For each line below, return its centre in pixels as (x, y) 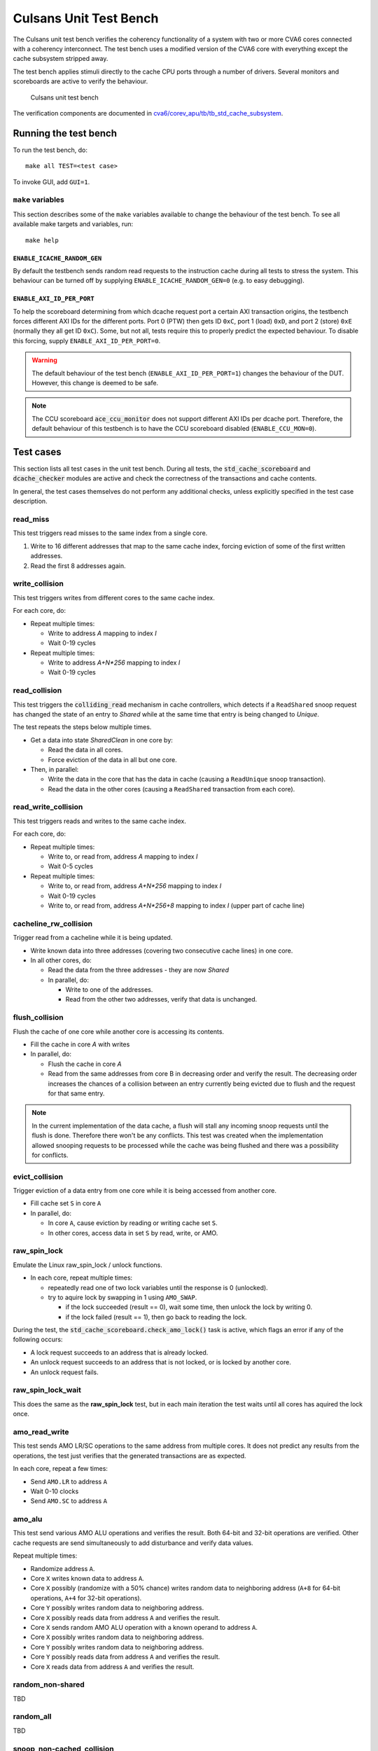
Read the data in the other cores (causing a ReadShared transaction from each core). (171, 789)
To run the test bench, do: (50, 150)
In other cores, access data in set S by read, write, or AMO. (133, 1233)
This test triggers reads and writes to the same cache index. (100, 821)
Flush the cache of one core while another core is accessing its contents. (118, 1031)
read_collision (37, 691)
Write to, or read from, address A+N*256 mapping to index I (135, 886)
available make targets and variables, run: (73, 224)
